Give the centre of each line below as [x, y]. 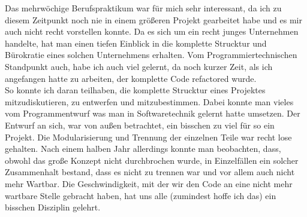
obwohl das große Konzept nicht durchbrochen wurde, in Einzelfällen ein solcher [152, 160]
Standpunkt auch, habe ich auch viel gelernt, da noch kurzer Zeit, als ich [139, 66]
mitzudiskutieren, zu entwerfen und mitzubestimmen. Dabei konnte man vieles [149, 101]
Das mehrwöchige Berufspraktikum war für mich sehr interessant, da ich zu [143, 8]
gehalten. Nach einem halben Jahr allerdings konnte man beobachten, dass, [143, 149]
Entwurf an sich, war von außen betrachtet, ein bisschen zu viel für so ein [140, 125]
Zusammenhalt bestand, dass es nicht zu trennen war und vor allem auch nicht [150, 172]
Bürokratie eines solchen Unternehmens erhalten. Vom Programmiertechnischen [151, 55]
